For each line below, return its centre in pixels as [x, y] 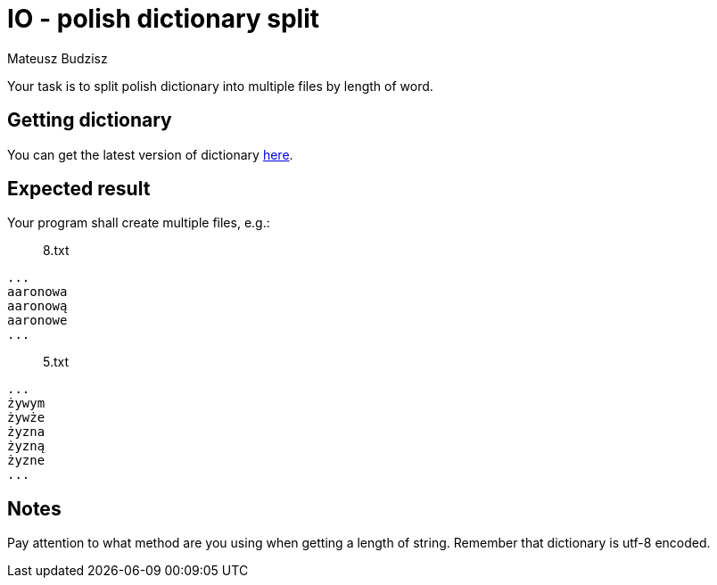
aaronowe [37, 321]
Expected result [79, 189]
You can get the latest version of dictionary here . [150, 154]
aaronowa [37, 292]
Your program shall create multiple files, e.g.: [139, 223]
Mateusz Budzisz [58, 58]
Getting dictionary [90, 120]
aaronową [37, 306]
